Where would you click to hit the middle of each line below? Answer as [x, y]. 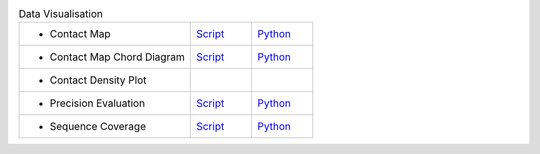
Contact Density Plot [98, 80]
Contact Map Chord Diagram [117, 57]
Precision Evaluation [97, 103]
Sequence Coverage [98, 127]
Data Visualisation [61, 14]
